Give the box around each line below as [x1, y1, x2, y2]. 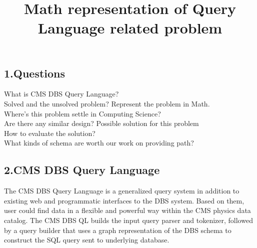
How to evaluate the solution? [4, 127, 95, 138]
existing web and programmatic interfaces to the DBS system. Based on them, [4, 195, 244, 205]
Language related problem [37, 17, 222, 38]
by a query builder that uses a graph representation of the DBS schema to [4, 224, 231, 235]
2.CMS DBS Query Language [4, 162, 160, 177]
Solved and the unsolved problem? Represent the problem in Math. [4, 98, 210, 108]
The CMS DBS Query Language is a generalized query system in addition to [4, 185, 239, 196]
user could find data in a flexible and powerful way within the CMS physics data [4, 205, 251, 215]
